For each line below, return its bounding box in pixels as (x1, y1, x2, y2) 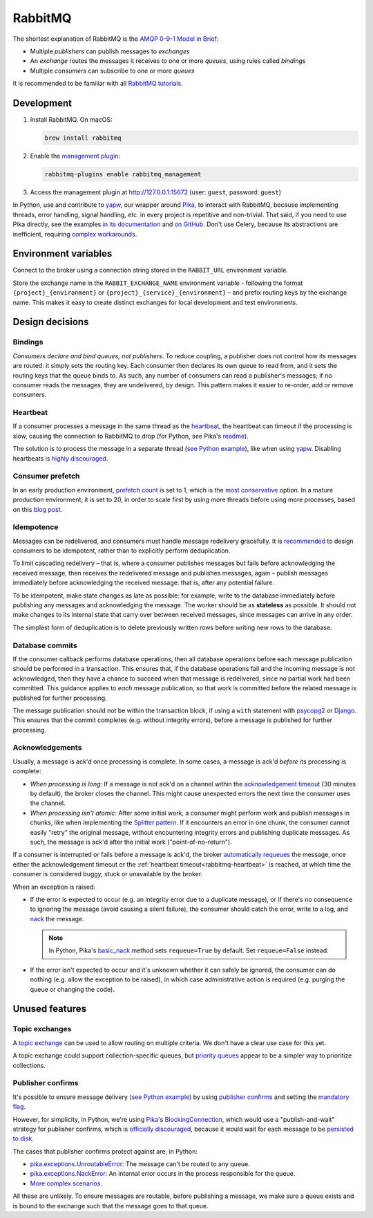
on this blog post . (12, 505, 63, 513)
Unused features (12, 1003, 86, 1015)
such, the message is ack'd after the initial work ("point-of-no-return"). (30, 838, 232, 846)
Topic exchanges (12, 1024, 72, 1034)
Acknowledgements (12, 743, 82, 753)
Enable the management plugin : (30, 151, 121, 160)
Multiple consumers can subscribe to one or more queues (30, 66, 195, 75)
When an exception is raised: (12, 883, 96, 891)
